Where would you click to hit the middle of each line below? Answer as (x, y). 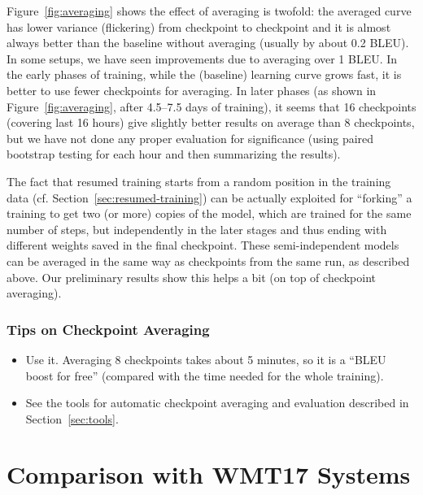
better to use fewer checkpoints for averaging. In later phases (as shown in (192, 90)
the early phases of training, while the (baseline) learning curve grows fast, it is (204, 74)
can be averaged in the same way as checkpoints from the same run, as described (208, 261)
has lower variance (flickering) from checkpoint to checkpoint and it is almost (199, 26)
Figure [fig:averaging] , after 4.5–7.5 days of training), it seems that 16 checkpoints (211, 106)
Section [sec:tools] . (72, 418)
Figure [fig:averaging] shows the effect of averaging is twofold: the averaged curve (209, 11)
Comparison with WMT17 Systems (209, 474)
